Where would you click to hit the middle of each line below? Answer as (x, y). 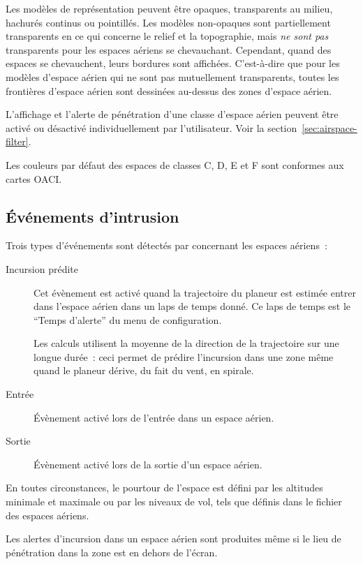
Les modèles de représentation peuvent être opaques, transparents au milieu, (169, 8)
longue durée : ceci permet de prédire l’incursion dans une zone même (184, 356)
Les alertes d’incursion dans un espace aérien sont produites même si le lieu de (173, 539)
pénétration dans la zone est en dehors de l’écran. (112, 552)
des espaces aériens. (47, 515)
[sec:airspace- (329, 127)
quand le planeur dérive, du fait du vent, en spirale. (144, 370)
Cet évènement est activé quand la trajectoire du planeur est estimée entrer (195, 292)
